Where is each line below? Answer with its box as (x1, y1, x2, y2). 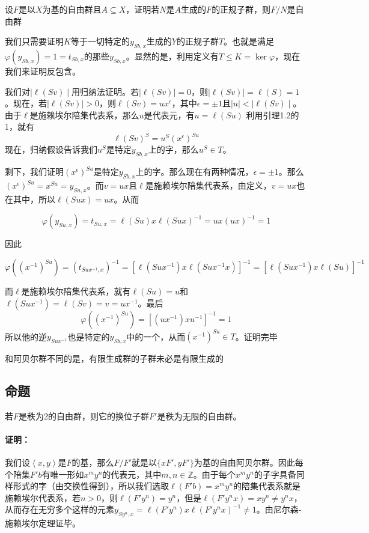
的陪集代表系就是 (233, 480, 301, 492)
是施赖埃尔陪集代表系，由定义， (145, 179, 272, 192)
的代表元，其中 (102, 468, 162, 480)
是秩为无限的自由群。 (157, 409, 242, 422)
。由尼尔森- (256, 503, 302, 516)
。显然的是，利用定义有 (126, 49, 219, 62)
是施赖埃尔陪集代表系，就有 (21, 285, 131, 297)
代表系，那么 (88, 108, 139, 121)
